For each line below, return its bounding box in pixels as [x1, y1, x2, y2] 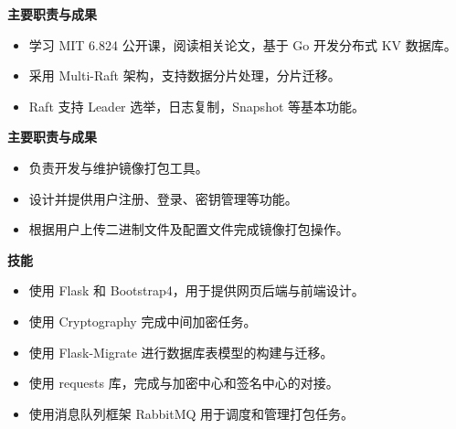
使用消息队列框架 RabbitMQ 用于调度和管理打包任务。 [28, 403, 355, 423]
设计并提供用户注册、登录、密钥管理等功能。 [28, 188, 298, 208]
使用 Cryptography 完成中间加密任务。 [28, 311, 257, 330]
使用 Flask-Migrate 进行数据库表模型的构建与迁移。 [28, 342, 334, 361]
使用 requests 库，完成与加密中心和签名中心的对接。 [28, 373, 339, 392]
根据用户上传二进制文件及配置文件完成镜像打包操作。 [28, 220, 349, 239]
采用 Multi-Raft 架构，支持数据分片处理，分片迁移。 [28, 66, 341, 85]
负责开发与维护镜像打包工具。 [28, 157, 208, 177]
